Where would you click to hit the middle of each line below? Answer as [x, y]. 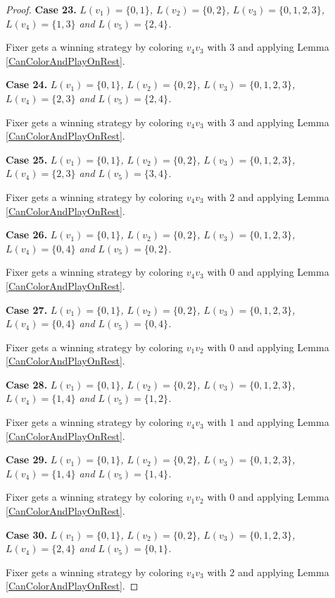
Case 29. [27, 459]
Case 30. [27, 534]
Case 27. [27, 309]
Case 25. [27, 159]
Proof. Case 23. [41, 9]
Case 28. [27, 384]
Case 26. [27, 234]
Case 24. [27, 84]
